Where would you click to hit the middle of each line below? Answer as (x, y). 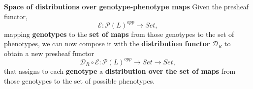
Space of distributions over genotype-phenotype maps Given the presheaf (126, 6)
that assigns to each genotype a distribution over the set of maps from (120, 71)
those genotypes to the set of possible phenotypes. (79, 80)
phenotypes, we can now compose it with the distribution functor (107, 44)
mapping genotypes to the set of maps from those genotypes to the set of (119, 34)
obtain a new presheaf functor (49, 53)
